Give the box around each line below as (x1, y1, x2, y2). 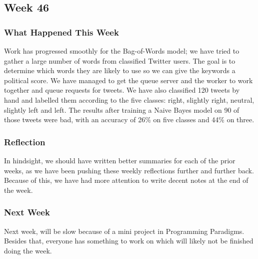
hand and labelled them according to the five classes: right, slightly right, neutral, (4, 94, 254, 105)
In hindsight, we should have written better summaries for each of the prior (4, 155, 235, 165)
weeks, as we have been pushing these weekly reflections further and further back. (4, 165, 254, 175)
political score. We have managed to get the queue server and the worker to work (4, 75, 253, 85)
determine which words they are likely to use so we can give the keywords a (4, 65, 235, 76)
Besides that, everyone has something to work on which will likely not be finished (4, 235, 253, 246)
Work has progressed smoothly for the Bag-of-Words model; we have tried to (4, 46, 239, 56)
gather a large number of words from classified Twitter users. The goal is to (4, 55, 235, 66)
